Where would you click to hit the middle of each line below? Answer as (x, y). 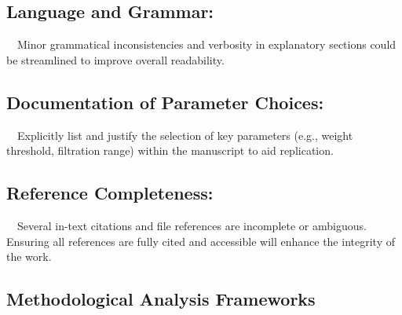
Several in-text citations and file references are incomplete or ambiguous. (192, 225)
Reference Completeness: (110, 193)
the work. (29, 256)
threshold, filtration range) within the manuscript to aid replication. (170, 150)
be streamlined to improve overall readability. (115, 59)
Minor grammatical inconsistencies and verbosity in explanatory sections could (207, 44)
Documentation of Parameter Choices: (165, 102)
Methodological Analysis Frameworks (161, 299)
